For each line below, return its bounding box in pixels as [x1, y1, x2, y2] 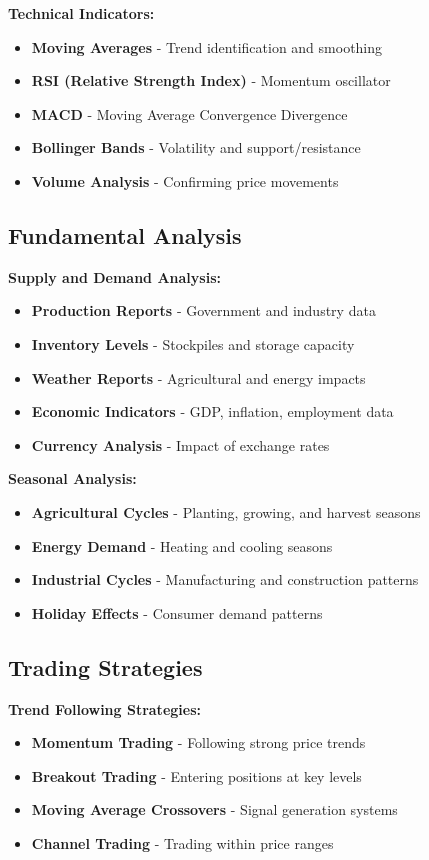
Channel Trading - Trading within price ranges [31, 832, 334, 853]
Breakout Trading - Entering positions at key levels [31, 765, 362, 786]
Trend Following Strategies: [8, 698, 201, 719]
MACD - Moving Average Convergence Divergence [31, 103, 348, 124]
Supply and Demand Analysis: [8, 266, 221, 287]
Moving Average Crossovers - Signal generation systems [31, 799, 398, 820]
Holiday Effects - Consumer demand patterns [31, 602, 323, 623]
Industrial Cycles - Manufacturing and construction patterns [31, 569, 419, 590]
